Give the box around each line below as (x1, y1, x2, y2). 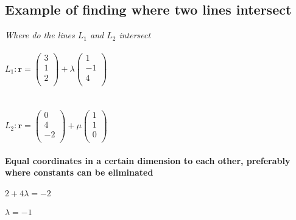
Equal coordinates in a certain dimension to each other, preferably (5, 154, 291, 167)
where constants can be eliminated (5, 166, 153, 179)
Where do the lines (5, 29, 75, 41)
